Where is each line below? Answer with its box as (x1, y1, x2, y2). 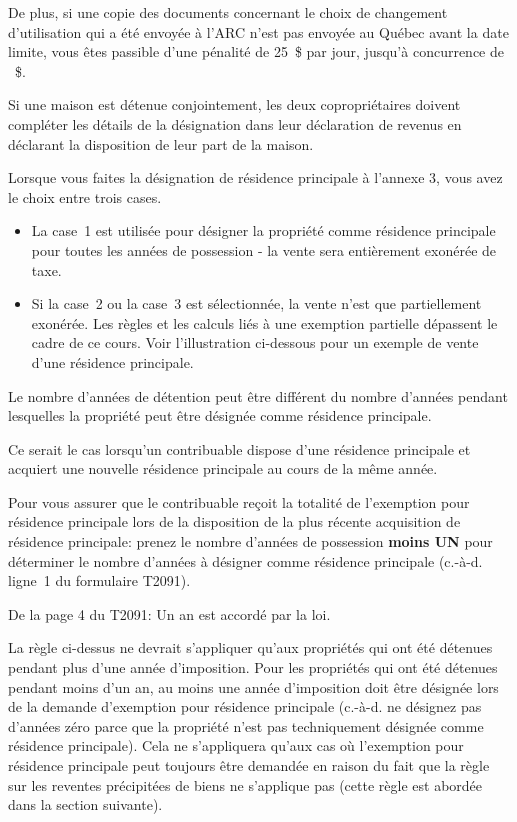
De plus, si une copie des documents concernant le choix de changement (8, 2, 448, 22)
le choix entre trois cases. (8, 186, 162, 207)
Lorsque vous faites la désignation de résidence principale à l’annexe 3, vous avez (8, 167, 503, 188)
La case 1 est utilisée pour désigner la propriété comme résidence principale (31, 220, 496, 241)
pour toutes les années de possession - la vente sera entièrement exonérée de (31, 239, 497, 260)
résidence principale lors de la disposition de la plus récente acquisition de (8, 511, 461, 532)
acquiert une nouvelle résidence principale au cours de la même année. (8, 458, 438, 479)
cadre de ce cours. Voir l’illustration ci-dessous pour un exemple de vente (31, 332, 479, 353)
